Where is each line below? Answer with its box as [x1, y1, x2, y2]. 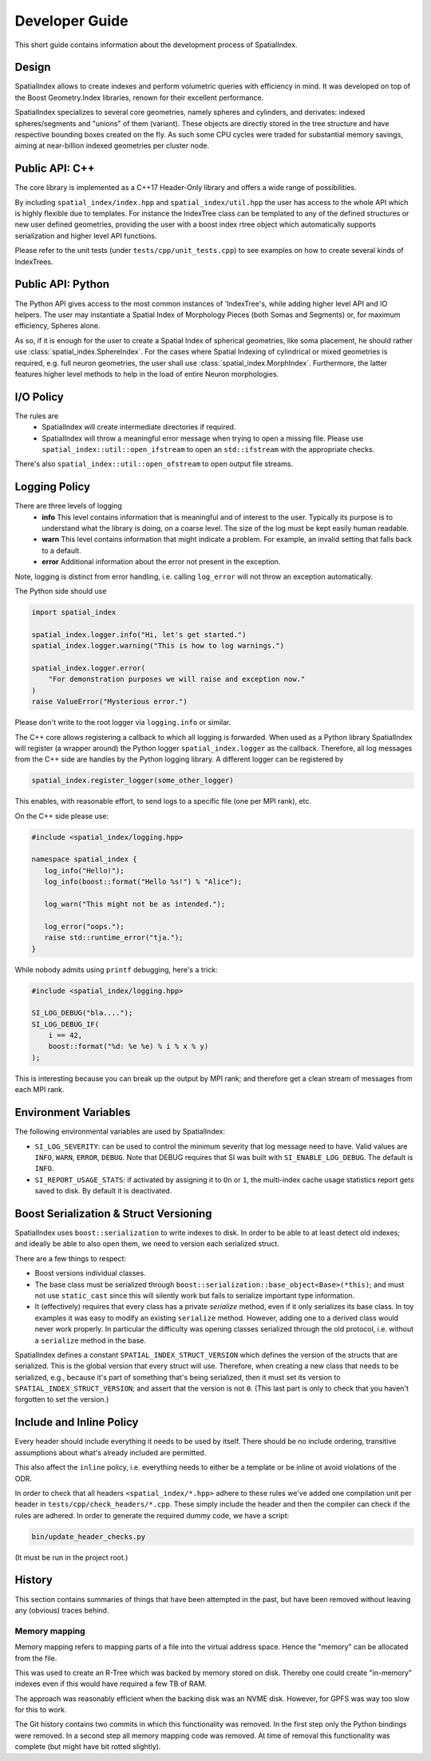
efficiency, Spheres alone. [14, 321, 101, 330]
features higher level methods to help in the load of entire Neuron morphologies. [14, 369, 279, 378]
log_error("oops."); [44, 922, 125, 931]
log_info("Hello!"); [44, 866, 125, 875]
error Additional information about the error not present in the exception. [42, 557, 281, 567]
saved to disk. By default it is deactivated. [34, 1186, 172, 1196]
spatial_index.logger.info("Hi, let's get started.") [31, 630, 247, 639]
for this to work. [14, 1705, 67, 1715]
